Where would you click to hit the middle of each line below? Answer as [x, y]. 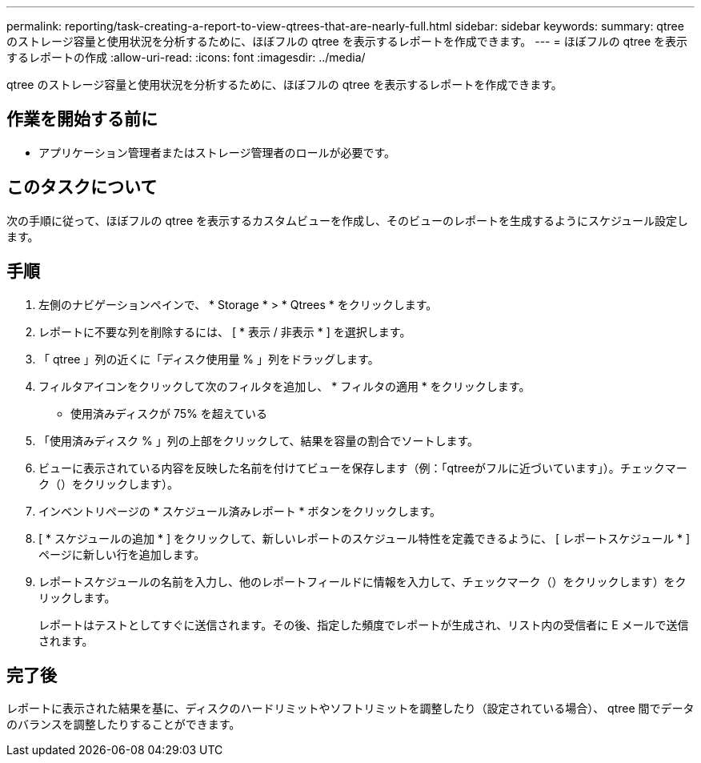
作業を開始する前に [82, 119]
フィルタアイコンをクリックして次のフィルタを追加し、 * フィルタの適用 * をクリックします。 [284, 386]
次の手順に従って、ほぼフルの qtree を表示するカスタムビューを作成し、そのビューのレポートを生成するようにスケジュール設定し [348, 220]
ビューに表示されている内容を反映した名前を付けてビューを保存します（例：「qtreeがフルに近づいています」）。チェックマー [363, 468]
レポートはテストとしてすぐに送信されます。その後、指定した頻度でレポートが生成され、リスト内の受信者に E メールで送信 [364, 624]
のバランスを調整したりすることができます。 [124, 725]
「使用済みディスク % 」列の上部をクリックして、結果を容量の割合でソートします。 [259, 440]
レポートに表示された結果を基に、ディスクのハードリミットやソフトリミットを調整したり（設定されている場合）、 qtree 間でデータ [350, 709]
